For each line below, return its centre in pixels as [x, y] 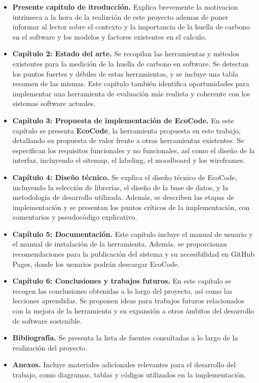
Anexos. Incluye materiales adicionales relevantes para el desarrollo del [124, 364]
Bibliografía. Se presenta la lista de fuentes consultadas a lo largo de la [125, 338]
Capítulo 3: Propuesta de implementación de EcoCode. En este [123, 120]
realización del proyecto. [50, 347]
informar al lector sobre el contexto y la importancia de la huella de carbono [131, 27]
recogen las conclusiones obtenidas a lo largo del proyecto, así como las [122, 290]
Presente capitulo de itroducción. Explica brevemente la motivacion [125, 7]
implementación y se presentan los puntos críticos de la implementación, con [131, 207]
